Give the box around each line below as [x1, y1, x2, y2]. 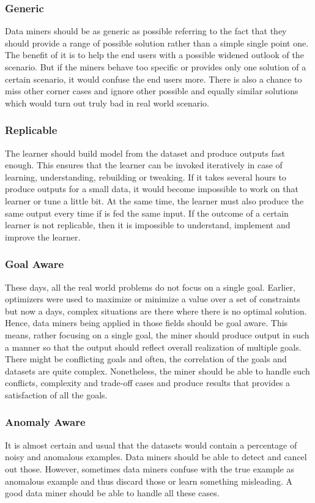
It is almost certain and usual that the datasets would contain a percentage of [5, 438, 297, 451]
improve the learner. [5, 230, 81, 243]
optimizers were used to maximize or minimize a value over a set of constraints [5, 292, 300, 305]
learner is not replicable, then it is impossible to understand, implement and [5, 218, 291, 231]
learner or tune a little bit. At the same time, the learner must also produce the [5, 194, 304, 207]
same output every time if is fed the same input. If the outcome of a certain [5, 206, 289, 219]
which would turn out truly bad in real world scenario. [5, 96, 209, 109]
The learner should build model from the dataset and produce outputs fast [5, 146, 285, 159]
